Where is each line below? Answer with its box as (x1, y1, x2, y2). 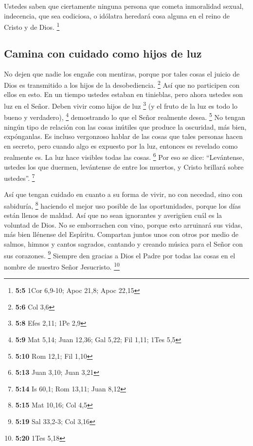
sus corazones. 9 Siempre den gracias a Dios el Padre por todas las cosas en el (4, 249, 235, 260)
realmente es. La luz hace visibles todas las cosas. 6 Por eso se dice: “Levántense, (4, 151, 244, 162)
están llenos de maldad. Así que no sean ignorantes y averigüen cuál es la (4, 210, 222, 220)
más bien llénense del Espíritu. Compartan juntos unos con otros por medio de (4, 229, 238, 239)
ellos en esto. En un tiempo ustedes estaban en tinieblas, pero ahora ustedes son (4, 89, 243, 99)
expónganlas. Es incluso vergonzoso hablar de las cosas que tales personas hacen (4, 131, 243, 141)
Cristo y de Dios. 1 (4, 20, 60, 32)
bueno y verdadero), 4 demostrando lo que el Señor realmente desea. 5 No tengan (4, 111, 245, 122)
